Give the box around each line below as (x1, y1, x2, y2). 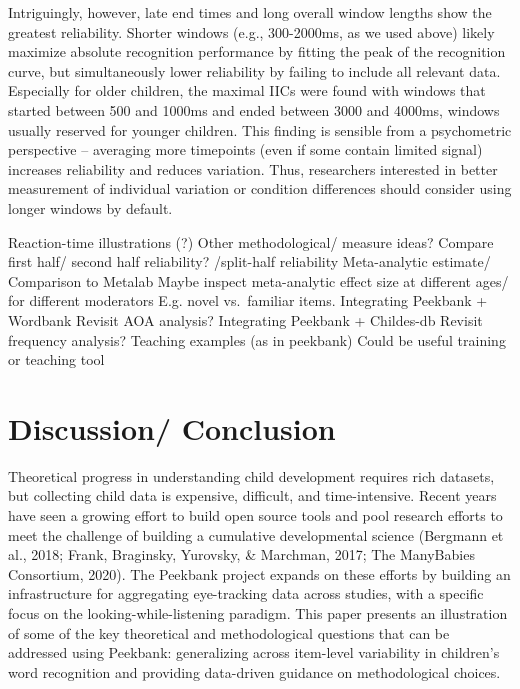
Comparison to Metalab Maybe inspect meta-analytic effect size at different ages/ (8, 270, 509, 291)
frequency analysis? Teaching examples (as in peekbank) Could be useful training (8, 329, 506, 350)
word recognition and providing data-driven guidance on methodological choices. (8, 661, 501, 682)
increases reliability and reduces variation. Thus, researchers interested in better (8, 158, 498, 179)
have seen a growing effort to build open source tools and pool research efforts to (8, 505, 503, 525)
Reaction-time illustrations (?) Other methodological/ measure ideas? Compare (8, 231, 494, 252)
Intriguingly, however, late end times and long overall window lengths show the (8, 2, 492, 22)
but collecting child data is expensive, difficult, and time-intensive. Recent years (8, 485, 497, 506)
